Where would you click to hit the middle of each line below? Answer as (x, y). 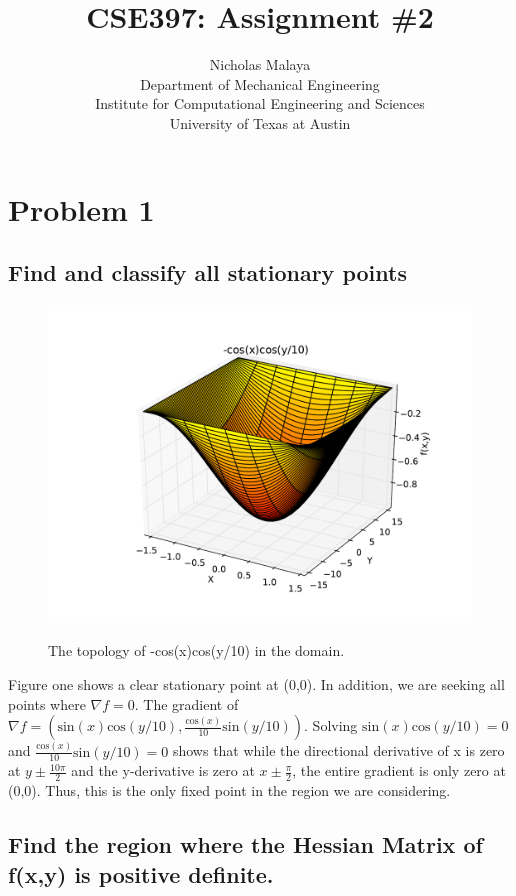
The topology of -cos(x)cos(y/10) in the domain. (196, 650)
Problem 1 (81, 208)
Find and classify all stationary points (207, 272)
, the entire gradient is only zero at (399, 770)
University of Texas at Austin (260, 122)
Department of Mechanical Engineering (260, 83)
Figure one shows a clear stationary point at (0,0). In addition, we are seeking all (256, 684)
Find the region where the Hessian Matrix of (245, 844)
